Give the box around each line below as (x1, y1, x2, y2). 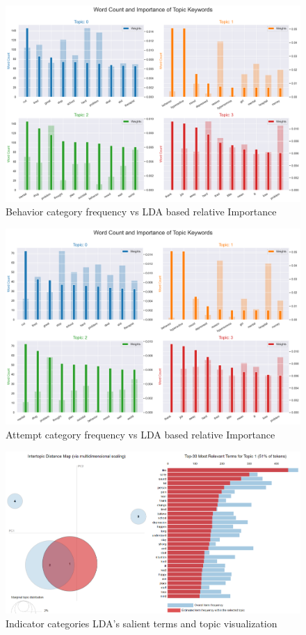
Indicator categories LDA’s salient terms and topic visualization (6, 616, 277, 631)
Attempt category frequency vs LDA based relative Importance (6, 427, 275, 441)
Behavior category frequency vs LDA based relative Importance (6, 204, 277, 219)
